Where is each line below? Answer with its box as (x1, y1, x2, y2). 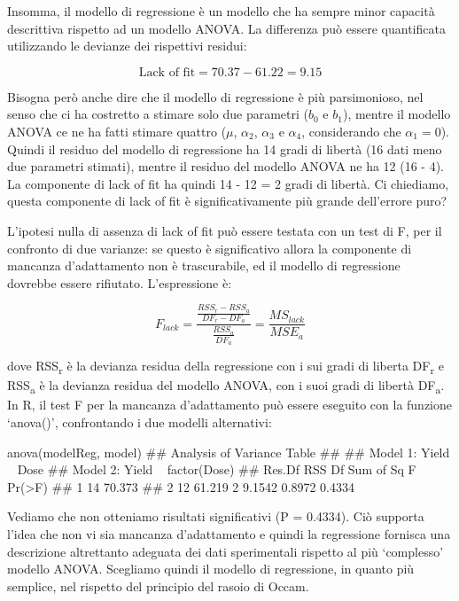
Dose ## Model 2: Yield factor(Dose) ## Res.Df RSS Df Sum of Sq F (17, 460, 416, 479)
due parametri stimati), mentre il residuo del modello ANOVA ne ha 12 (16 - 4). (7, 157, 445, 176)
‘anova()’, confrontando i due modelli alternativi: (7, 412, 272, 431)
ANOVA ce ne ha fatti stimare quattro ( (7, 121, 227, 140)
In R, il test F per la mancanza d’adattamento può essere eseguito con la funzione (7, 395, 453, 414)
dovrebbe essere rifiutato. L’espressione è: (7, 273, 232, 292)
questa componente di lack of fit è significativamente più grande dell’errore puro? (7, 191, 447, 210)
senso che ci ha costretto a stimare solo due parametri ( (7, 105, 308, 123)
